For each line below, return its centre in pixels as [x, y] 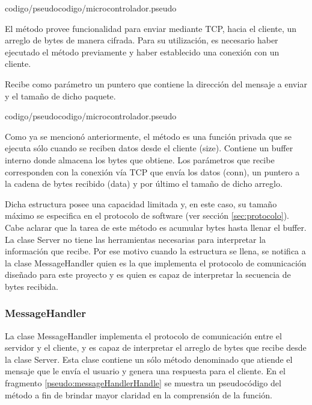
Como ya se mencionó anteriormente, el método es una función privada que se [148, 136]
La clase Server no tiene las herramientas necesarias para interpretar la [136, 239]
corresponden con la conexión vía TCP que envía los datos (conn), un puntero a [152, 171]
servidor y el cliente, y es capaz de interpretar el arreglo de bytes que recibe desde [156, 347]
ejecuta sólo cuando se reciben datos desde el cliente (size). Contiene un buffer [149, 148]
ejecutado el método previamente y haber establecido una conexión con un [142, 52]
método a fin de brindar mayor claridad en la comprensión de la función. [139, 394]
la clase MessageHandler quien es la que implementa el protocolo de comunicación [156, 262]
